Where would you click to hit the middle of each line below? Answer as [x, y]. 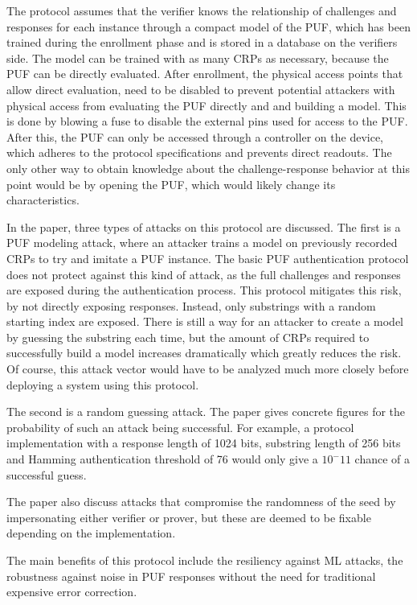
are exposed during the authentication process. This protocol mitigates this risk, [204, 290]
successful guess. [47, 474]
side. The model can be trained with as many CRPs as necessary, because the [198, 58]
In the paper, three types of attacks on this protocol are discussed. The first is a [204, 226]
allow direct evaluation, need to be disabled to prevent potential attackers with [201, 89]
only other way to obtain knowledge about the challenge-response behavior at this [208, 168]
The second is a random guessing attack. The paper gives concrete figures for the [206, 412]
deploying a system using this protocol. [103, 384]
